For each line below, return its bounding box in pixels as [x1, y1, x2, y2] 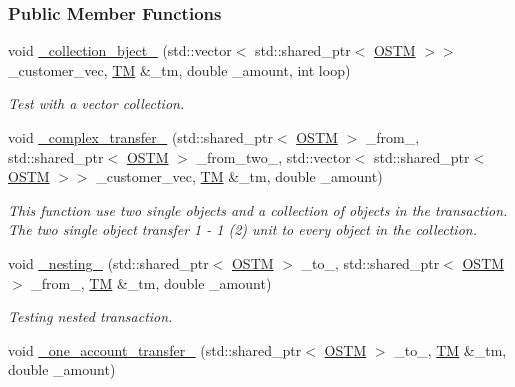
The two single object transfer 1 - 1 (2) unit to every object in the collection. [8, 219, 477, 240]
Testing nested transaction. [8, 306, 173, 327]
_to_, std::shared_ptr [301, 252, 440, 273]
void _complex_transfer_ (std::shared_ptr [8, 127, 273, 147]
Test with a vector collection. [8, 93, 185, 114]
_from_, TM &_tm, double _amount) [31, 272, 272, 293]
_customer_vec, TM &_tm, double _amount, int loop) [8, 59, 351, 80]
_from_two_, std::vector [196, 146, 351, 167]
